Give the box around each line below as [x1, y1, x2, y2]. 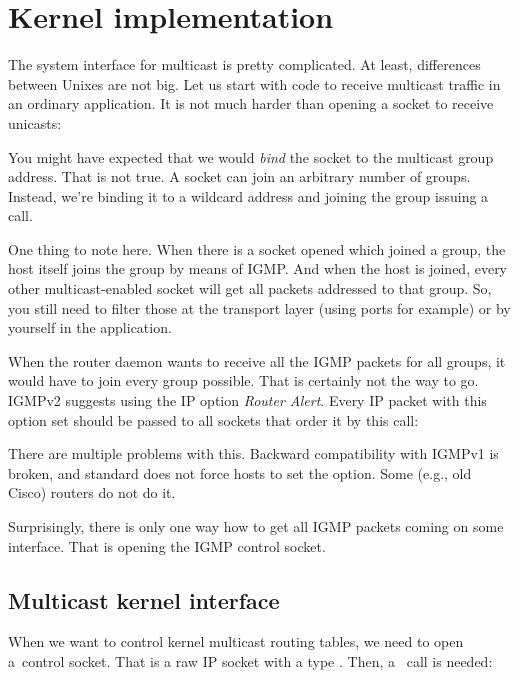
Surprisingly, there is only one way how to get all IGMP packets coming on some [8, 516, 504, 536]
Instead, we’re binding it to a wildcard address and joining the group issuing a [8, 185, 489, 206]
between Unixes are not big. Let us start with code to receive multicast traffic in [8, 73, 501, 94]
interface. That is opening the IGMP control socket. [8, 535, 326, 556]
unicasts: [8, 112, 62, 133]
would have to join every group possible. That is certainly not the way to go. [8, 370, 479, 391]
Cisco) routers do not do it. [8, 482, 176, 503]
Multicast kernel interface [8, 584, 280, 615]
